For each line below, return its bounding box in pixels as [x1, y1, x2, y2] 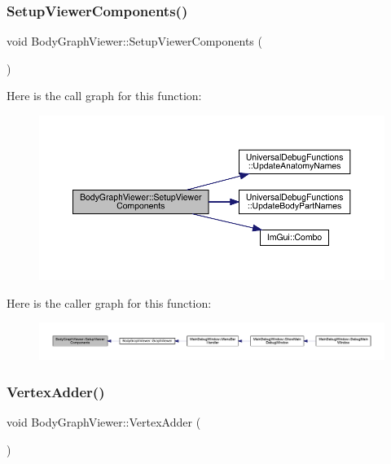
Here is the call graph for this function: [7, 87, 202, 104]
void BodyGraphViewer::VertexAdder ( [7, 413, 201, 430]
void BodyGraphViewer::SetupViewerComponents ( [7, 33, 262, 50]
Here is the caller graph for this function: [7, 294, 212, 311]
